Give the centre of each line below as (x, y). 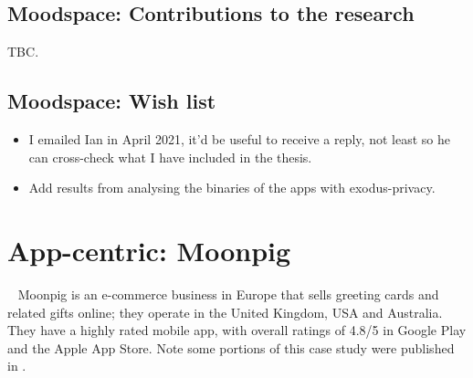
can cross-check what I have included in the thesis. (170, 157)
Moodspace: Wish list (112, 101)
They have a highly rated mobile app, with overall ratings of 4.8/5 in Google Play (237, 330)
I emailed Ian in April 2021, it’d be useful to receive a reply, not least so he (239, 139)
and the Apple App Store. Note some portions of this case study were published (231, 347)
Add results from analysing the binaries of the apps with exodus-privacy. (232, 188)
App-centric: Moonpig (149, 250)
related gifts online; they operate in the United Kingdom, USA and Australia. (225, 312)
